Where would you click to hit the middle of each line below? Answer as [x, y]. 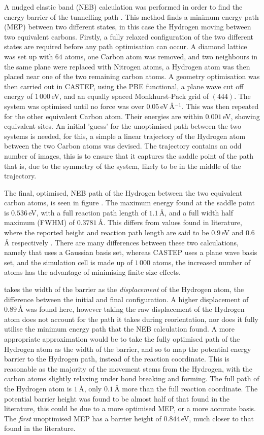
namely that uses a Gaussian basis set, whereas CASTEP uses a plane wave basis [131, 252]
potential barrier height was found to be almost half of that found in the [117, 398]
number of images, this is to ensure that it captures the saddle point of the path [129, 155]
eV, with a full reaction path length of [88, 212]
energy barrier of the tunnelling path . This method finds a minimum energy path [131, 16]
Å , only [90, 388]
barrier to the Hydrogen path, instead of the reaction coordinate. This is [117, 359]
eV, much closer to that [218, 418]
